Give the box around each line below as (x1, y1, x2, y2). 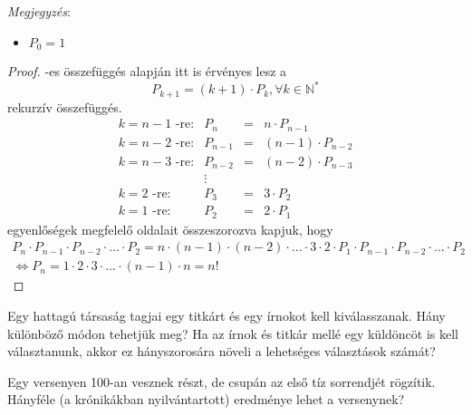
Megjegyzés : (7, 2, 71, 20)
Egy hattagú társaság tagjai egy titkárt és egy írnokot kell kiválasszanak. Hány (7, 305, 446, 324)
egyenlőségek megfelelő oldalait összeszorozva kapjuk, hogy (7, 219, 333, 238)
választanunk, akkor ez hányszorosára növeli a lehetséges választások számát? (7, 342, 436, 361)
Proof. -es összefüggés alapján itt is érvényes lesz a (7, 62, 287, 81)
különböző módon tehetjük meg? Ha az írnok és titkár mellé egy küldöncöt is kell (7, 323, 458, 343)
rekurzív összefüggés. (7, 97, 122, 116)
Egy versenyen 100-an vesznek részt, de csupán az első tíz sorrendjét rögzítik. (7, 372, 436, 391)
